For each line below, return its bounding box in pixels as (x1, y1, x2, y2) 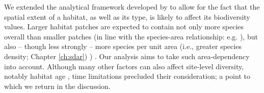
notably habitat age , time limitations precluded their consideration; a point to (4, 71, 250, 81)
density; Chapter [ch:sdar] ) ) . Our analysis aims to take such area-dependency (4, 51, 250, 61)
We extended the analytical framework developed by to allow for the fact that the (4, 2, 260, 12)
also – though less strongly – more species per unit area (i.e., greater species (4, 41, 242, 52)
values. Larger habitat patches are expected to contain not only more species (4, 21, 244, 32)
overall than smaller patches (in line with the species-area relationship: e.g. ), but (4, 31, 258, 41)
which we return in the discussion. (4, 80, 111, 91)
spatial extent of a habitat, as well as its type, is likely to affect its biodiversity (4, 11, 250, 22)
